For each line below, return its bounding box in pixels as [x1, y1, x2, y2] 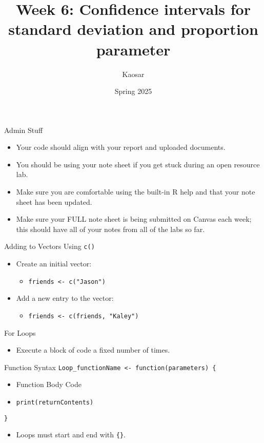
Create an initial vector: [16, 258, 92, 269]
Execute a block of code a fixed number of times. [16, 344, 170, 355]
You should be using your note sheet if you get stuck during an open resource [16, 159, 260, 169]
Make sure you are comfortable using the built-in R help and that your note [16, 186, 255, 197]
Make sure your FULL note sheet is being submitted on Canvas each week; [16, 214, 252, 224]
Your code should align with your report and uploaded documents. [16, 142, 226, 152]
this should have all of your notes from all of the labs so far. [16, 223, 205, 234]
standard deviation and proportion [8, 18, 258, 40]
